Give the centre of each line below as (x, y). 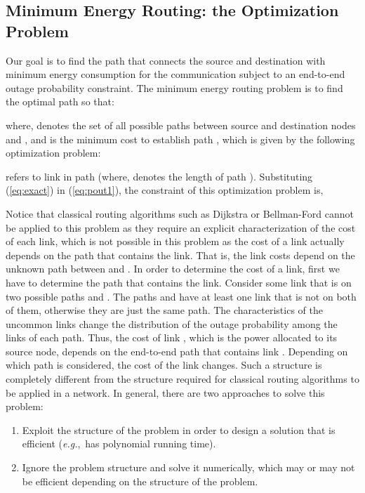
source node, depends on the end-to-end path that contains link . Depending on (177, 351)
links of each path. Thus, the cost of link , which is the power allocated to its (172, 337)
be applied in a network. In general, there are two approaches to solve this (165, 392)
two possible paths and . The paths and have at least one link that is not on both (181, 296)
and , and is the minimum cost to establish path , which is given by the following (180, 139)
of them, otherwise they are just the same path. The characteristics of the (164, 310)
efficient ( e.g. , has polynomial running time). (119, 443)
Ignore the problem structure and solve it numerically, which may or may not (188, 467)
